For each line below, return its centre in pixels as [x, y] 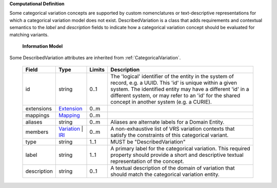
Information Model [43, 46]
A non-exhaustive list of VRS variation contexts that [173, 129]
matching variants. [29, 34]
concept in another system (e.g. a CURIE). [161, 102]
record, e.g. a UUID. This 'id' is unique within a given [174, 83]
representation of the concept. [147, 161]
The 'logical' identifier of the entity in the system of [172, 76]
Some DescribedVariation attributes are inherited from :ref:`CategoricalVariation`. [95, 58]
